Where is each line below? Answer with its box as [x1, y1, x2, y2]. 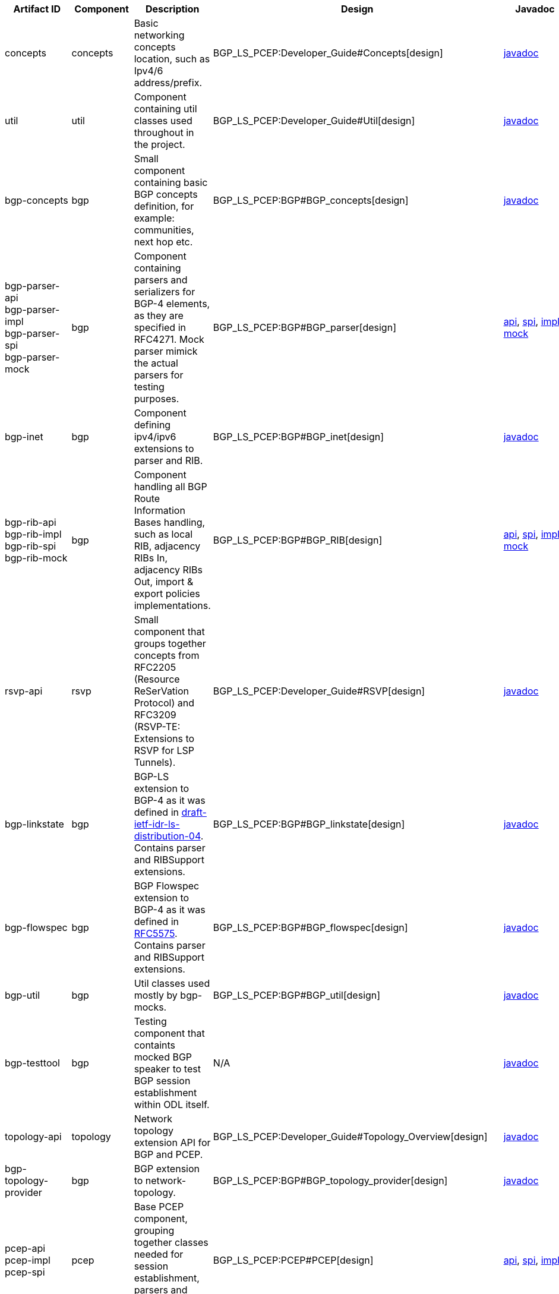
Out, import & [134, 576, 194, 588]
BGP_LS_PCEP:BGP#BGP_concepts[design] [213, 194, 409, 206]
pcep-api [5, 1242, 46, 1254]
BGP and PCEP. [134, 1148, 203, 1160]
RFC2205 [134, 661, 176, 673]
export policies [134, 588, 200, 599]
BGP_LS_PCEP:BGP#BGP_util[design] [213, 989, 381, 1001]
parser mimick [134, 345, 198, 357]
